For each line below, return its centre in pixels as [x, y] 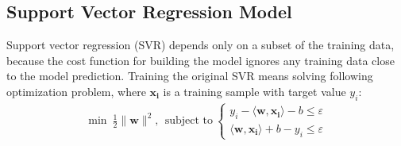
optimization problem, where [76, 91]
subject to [189, 121]
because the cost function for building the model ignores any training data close [200, 60]
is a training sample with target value [254, 91]
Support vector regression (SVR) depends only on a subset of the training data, [200, 45]
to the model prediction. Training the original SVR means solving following [190, 76]
